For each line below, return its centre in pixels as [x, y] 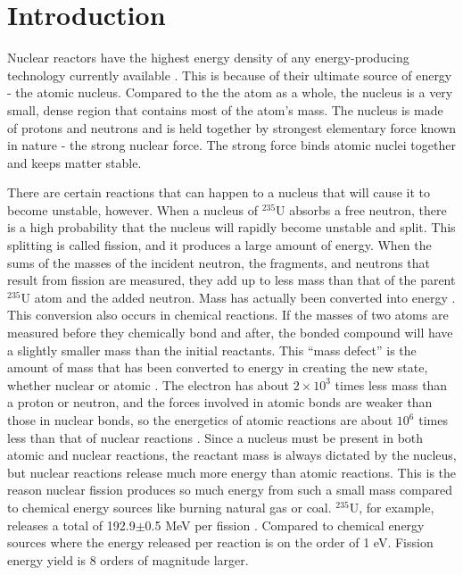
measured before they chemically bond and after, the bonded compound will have [230, 333]
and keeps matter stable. [74, 162]
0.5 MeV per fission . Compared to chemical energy [285, 525]
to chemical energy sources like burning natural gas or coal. [169, 507]
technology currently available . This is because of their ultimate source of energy [230, 75]
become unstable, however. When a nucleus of [132, 209]
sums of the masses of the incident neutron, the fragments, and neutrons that [219, 262]
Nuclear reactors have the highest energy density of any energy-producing [208, 58]
